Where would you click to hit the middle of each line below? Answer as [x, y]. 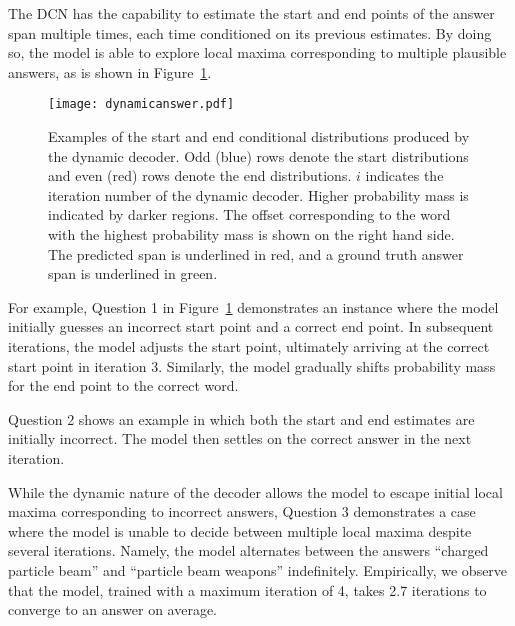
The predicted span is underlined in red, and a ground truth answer [256, 253]
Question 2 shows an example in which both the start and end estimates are [241, 418]
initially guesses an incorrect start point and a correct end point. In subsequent [251, 326]
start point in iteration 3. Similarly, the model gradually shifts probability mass [252, 365]
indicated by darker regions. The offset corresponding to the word [249, 214]
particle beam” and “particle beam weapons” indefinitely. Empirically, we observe [258, 569]
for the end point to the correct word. [123, 385]
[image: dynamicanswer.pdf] [141, 104]
